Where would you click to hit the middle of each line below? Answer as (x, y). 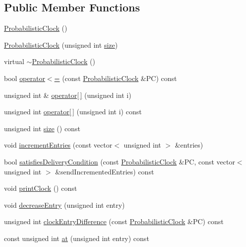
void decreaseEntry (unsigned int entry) (64, 205)
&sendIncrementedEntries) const (105, 171)
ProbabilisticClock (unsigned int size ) (61, 44)
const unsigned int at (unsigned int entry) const (77, 238)
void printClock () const (41, 188)
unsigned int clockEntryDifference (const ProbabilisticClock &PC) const (114, 221)
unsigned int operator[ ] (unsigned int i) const (73, 112)
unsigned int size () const (42, 128)
